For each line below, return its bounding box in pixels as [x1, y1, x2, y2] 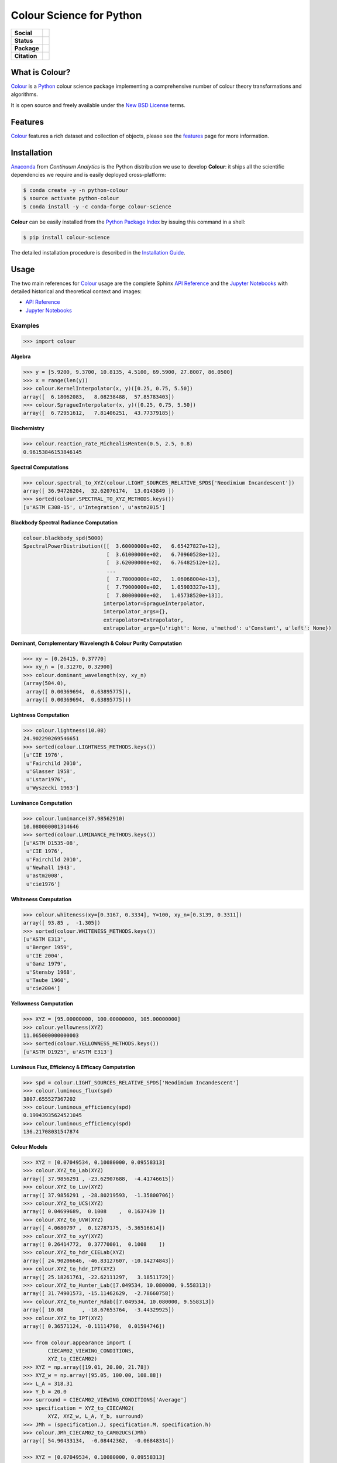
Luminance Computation [11, 799, 73, 806]
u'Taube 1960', [26, 977, 70, 983]
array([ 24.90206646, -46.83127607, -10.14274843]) [23, 1257, 175, 1264]
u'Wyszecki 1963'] [26, 784, 79, 791]
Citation [14, 51, 37, 60]
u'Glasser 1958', [26, 768, 76, 775]
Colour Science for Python [11, 9, 142, 22]
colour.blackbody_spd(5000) [23, 534, 104, 541]
